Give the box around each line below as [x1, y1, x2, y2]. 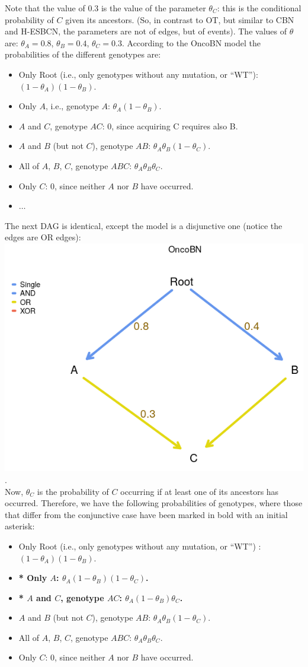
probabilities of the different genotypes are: [5, 48, 161, 61]
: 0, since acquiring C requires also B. [102, 119, 238, 132]
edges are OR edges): [5, 231, 81, 243]
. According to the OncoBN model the [121, 36, 261, 49]
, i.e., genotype [45, 100, 99, 112]
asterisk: [5, 520, 35, 532]
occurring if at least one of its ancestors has [120, 485, 279, 497]
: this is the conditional [217, 2, 301, 14]
